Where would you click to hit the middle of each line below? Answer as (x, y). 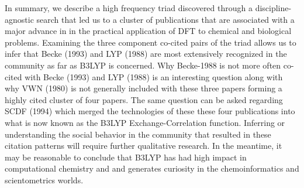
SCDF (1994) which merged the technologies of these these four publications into (150, 111)
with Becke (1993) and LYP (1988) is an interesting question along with (154, 76)
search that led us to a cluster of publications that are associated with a (165, 19)
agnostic (19, 19)
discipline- (273, 8)
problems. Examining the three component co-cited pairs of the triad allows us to (151, 42)
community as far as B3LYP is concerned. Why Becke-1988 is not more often (143, 65)
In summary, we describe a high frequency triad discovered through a (129, 8)
